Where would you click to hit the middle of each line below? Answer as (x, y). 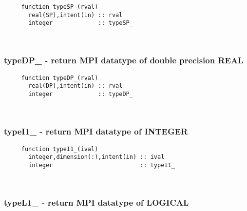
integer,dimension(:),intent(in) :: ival (96, 157)
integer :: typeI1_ (102, 165)
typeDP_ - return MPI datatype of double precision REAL (124, 60)
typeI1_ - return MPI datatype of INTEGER (96, 131)
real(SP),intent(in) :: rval (76, 15)
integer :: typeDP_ (81, 94)
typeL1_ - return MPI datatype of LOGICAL (96, 202)
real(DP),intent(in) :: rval (76, 86)
